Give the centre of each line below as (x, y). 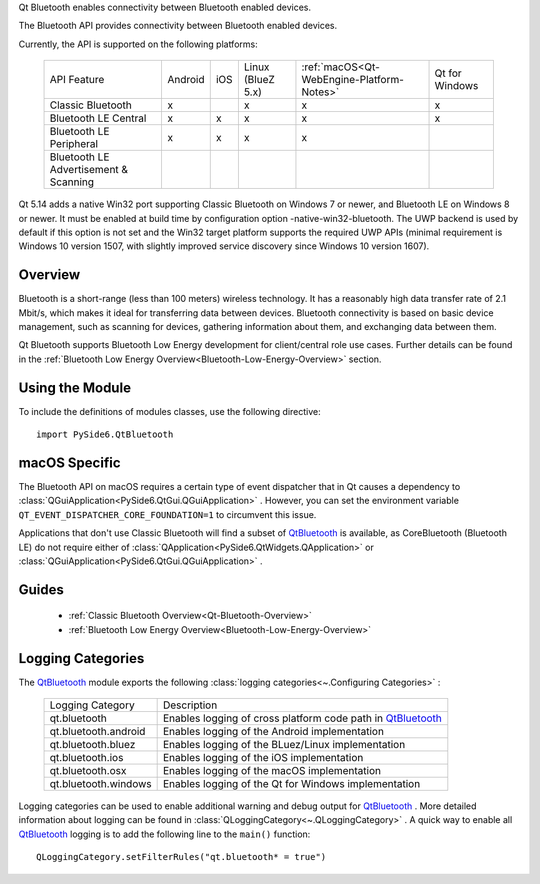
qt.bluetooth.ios (86, 758)
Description (190, 705)
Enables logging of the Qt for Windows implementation (291, 784)
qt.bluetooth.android (97, 732)
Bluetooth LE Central (98, 118)
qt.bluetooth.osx (88, 771)
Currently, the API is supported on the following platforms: (138, 44)
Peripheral (74, 144)
